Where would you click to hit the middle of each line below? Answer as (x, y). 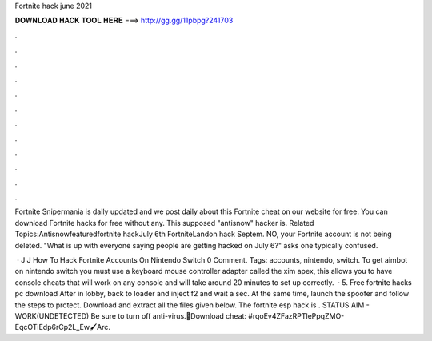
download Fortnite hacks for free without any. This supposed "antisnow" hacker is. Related (164, 223)
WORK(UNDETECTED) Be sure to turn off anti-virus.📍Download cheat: (131, 315)
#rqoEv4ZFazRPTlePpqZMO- (296, 315)
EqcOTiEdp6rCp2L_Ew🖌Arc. (63, 327)
